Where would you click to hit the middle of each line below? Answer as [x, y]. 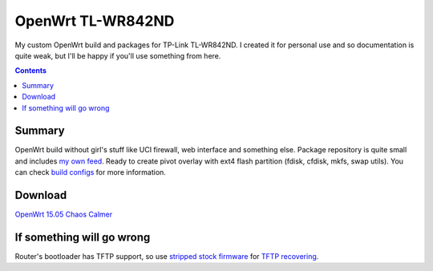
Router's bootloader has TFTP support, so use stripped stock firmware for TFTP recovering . [167, 256]
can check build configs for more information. [90, 172]
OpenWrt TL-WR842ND [95, 21]
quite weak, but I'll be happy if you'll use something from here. [118, 55]
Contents [31, 71]
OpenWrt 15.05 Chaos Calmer [63, 214]
